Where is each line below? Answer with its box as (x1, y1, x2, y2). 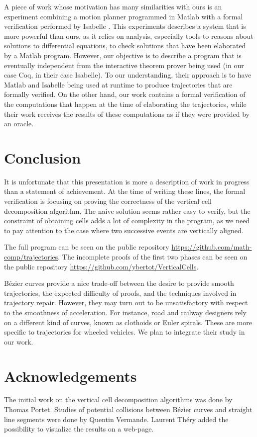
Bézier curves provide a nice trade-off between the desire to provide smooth (4, 278, 234, 288)
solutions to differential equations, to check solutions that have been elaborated (4, 40, 246, 51)
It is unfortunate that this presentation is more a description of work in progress (4, 176, 250, 186)
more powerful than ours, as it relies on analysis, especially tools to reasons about (4, 30, 254, 41)
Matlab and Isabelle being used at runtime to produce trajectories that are (4, 79, 233, 89)
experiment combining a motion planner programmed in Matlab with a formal (4, 11, 243, 21)
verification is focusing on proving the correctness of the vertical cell (4, 196, 212, 206)
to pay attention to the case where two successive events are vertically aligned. (4, 225, 244, 235)
